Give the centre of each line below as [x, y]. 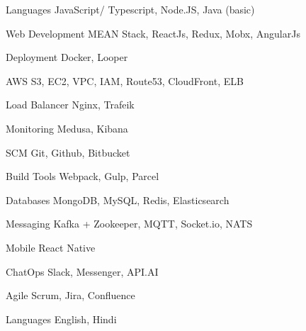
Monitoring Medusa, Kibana [67, 128]
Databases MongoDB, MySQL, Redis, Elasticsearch [118, 200]
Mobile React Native [51, 247]
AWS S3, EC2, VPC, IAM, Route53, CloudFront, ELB [125, 80]
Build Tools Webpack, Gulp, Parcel [83, 176]
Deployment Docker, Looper [67, 57]
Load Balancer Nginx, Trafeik [70, 105]
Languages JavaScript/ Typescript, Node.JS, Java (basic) [130, 9]
